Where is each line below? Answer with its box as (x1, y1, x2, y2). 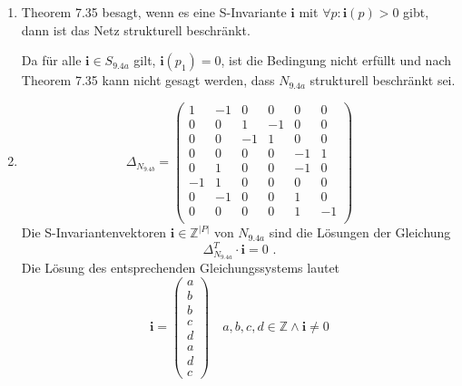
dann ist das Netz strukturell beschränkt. (21, 20, 251, 39)
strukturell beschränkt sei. (310, 71, 456, 90)
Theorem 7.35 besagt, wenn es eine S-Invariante (21, 3, 287, 21)
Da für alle (21, 51, 82, 70)
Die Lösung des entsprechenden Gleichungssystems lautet (21, 258, 340, 277)
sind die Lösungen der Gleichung (269, 223, 451, 242)
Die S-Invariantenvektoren (21, 223, 167, 242)
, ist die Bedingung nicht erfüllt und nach (221, 51, 451, 70)
